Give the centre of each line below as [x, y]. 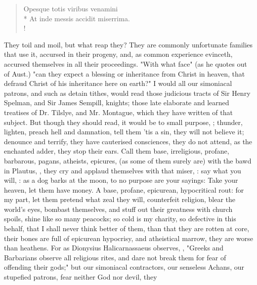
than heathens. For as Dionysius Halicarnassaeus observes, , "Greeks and [114, 248]
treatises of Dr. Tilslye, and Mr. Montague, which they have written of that [118, 112]
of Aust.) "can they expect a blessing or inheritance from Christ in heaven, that [125, 73]
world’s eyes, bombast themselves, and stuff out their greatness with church [118, 209]
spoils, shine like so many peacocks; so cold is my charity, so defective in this [120, 219]
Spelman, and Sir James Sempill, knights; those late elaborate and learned [117, 102]
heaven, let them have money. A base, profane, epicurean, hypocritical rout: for [124, 189]
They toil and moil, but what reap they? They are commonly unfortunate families [128, 44]
